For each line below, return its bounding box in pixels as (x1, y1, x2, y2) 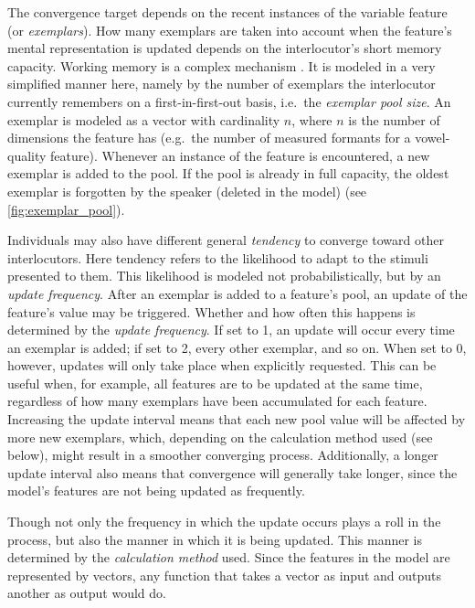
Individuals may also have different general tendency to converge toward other (7, 230, 444, 250)
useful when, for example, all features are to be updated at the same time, (7, 373, 423, 392)
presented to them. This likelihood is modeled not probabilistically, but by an (7, 266, 441, 285)
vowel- (415, 128, 450, 147)
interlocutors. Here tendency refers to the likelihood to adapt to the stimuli (7, 248, 428, 267)
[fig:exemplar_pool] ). (7, 199, 125, 219)
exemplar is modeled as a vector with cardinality (7, 110, 280, 129)
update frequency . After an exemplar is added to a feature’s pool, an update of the (7, 283, 468, 303)
